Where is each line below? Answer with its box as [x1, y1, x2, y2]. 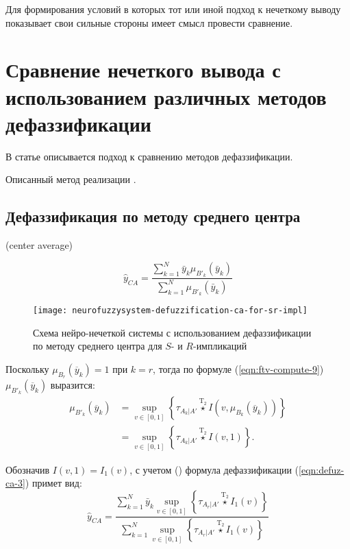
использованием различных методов [5, 82, 327, 110]
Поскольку [5, 361, 49, 376]
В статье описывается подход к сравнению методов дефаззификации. [5, 149, 293, 163]
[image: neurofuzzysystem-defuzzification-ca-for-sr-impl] [33, 305, 308, 315]
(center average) [5, 238, 73, 252]
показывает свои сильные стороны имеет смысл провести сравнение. [5, 15, 293, 29]
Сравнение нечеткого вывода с [5, 56, 281, 84]
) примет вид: [25, 476, 82, 490]
